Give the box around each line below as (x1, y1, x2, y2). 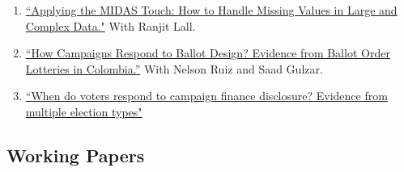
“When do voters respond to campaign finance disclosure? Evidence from (25, 87, 388, 104)
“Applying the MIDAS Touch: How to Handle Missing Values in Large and (25, 2, 398, 18)
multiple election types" (25, 103, 142, 120)
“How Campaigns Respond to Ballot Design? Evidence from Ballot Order (25, 44, 390, 61)
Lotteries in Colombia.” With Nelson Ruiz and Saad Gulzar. (25, 60, 323, 77)
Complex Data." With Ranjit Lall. (25, 17, 196, 34)
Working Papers (6, 142, 145, 167)
